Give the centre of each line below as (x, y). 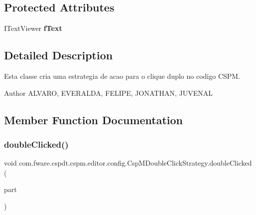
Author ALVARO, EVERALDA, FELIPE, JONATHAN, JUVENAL (108, 93)
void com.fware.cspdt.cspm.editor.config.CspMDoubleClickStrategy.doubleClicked (128, 163)
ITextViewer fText (33, 28)
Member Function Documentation (94, 119)
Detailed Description (59, 55)
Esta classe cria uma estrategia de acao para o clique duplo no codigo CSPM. (122, 76)
